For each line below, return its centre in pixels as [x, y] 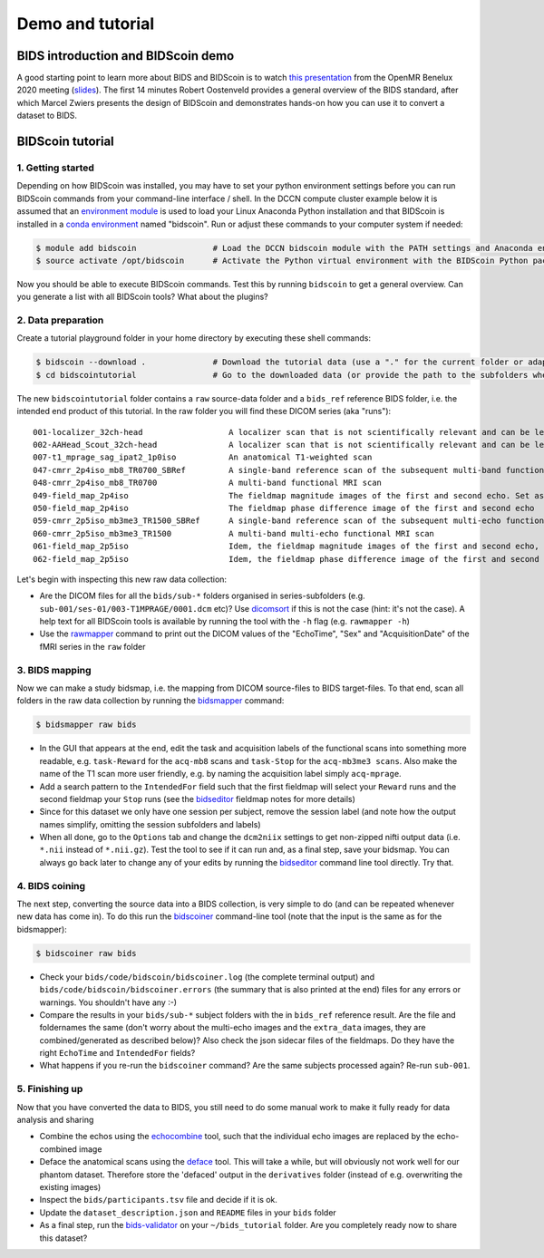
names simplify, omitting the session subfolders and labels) [151, 824]
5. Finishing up [50, 1089]
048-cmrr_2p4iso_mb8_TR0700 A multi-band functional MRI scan [208, 483]
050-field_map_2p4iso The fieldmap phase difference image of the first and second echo [284, 508]
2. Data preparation [60, 320]
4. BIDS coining [51, 885]
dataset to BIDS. [47, 116]
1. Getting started [56, 168]
